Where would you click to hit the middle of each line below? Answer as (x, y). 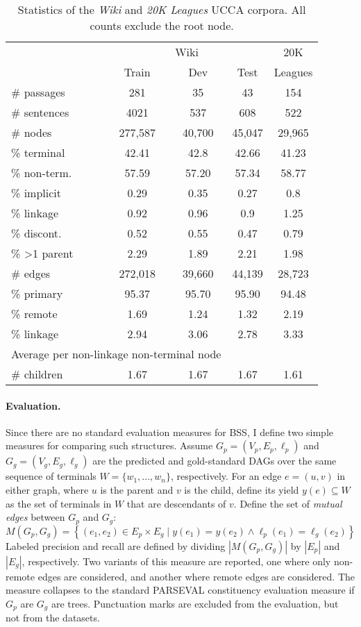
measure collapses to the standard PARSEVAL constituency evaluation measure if (180, 590)
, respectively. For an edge (226, 476)
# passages (38, 92)
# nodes (32, 132)
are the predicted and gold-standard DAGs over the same (215, 461)
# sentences (40, 112)
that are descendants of (176, 503)
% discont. (36, 233)
